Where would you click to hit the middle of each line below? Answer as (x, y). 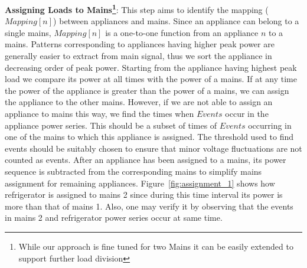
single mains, (28, 32)
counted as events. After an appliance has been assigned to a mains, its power (146, 160)
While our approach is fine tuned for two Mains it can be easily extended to (156, 246)
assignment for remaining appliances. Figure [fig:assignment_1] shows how (140, 183)
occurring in (270, 125)
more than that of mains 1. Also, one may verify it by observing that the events (149, 206)
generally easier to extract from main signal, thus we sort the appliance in (138, 56)
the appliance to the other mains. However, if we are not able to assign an (139, 102)
